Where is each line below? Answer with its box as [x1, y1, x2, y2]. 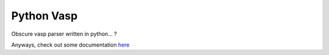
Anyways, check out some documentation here [11, 41, 130, 48]
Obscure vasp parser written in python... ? [11, 30, 117, 37]
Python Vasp [11, 9, 78, 22]
